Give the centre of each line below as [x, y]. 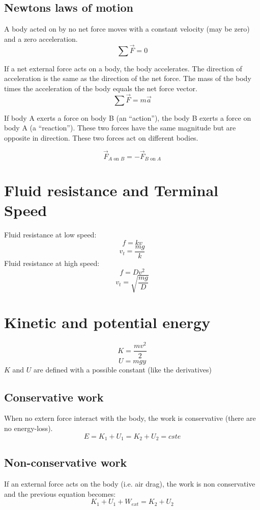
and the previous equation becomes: [60, 493]
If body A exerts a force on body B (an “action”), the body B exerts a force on [128, 117]
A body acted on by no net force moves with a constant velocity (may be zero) [127, 29]
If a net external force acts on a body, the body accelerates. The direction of [123, 68]
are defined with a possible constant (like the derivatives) [123, 369]
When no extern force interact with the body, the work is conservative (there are [130, 418]
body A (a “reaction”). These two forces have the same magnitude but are [120, 128]
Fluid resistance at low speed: [50, 235]
